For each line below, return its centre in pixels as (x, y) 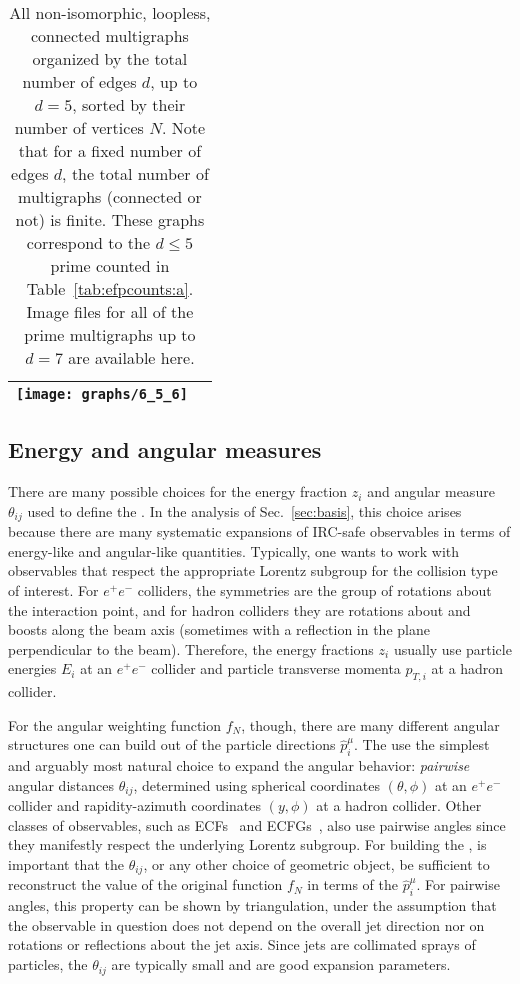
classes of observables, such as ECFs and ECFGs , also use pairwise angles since (257, 824)
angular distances (61, 784)
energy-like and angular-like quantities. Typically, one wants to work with (234, 550)
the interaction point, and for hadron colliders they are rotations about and (239, 609)
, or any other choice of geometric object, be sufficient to (316, 864)
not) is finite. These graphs (110, 219)
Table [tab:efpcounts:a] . (110, 288)
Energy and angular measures (165, 449)
